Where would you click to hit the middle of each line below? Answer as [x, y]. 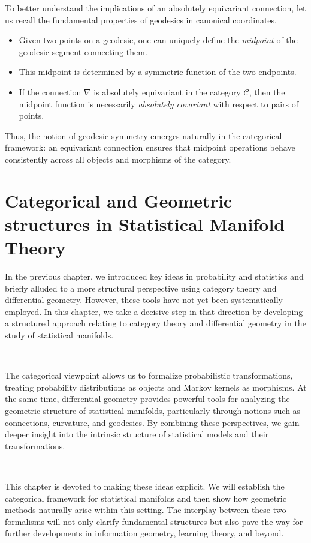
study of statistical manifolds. [59, 335]
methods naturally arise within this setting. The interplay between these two [146, 510]
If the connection [50, 91]
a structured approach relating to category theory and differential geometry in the [155, 323]
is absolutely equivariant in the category [167, 91]
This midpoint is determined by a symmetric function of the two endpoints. [158, 72]
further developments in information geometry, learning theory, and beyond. [144, 533]
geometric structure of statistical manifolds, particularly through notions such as [153, 410]
